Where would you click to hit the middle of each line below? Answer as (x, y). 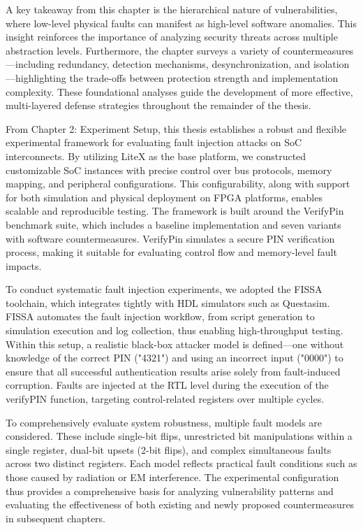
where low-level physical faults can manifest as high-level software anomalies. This (181, 23)
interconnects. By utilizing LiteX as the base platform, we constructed (156, 156)
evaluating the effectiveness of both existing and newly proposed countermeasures (180, 504)
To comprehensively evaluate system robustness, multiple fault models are (164, 422)
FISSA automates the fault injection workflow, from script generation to (160, 316)
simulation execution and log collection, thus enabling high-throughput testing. (175, 330)
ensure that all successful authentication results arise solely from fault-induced (173, 371)
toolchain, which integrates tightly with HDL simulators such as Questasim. (168, 302)
